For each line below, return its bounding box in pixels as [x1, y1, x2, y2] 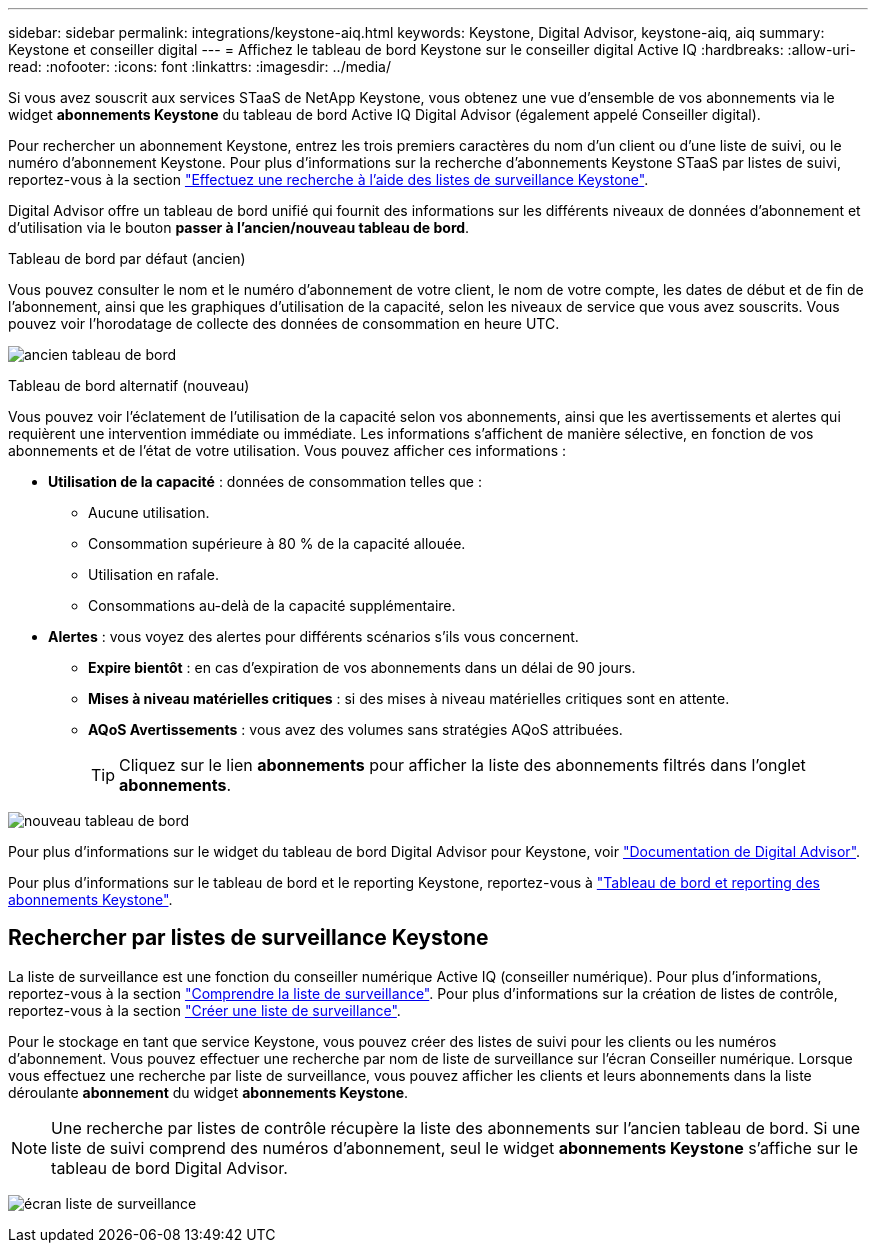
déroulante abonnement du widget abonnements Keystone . [8, 1083, 409, 1101]
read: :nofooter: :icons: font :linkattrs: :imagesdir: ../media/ [8, 58, 391, 75]
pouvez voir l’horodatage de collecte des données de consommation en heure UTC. [8, 315, 560, 332]
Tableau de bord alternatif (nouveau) [8, 377, 250, 394]
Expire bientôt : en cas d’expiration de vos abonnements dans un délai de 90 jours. [88, 659, 636, 676]
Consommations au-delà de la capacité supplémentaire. [88, 597, 456, 614]
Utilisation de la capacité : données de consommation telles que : [48, 473, 482, 490]
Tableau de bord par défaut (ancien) [8, 250, 246, 267]
